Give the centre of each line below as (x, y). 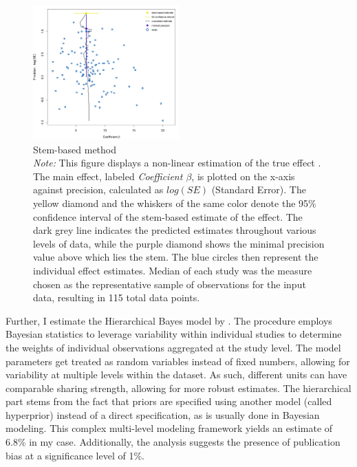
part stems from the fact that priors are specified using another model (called (169, 401)
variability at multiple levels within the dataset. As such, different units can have (176, 374)
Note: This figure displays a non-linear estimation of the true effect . (177, 163)
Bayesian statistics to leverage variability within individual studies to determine (174, 334)
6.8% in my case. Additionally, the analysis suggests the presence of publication (173, 442)
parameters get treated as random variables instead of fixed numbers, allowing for (178, 361)
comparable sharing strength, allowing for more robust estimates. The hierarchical (178, 388)
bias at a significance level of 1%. (75, 455)
